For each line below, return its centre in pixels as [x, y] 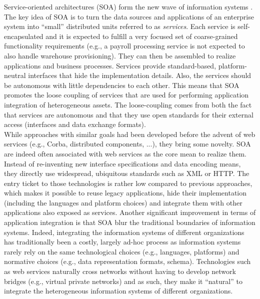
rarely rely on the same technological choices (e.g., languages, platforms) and [122, 251]
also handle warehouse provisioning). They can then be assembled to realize [120, 55]
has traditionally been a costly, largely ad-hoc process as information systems [122, 242]
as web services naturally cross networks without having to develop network [120, 271]
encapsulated [24, 36]
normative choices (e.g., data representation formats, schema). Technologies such [127, 261]
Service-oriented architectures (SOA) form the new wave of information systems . [128, 6]
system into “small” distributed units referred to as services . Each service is [120, 26]
